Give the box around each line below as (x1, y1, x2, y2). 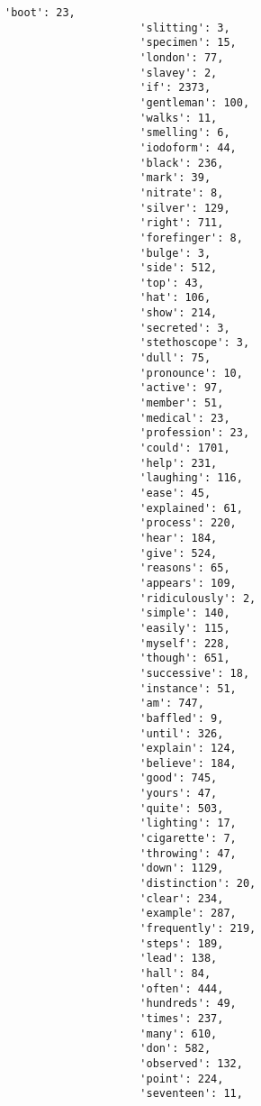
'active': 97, (139, 381, 224, 395)
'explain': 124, (139, 742, 237, 755)
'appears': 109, (139, 576, 237, 590)
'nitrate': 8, (139, 186, 224, 199)
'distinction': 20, (139, 877, 256, 891)
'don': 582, (139, 1042, 211, 1056)
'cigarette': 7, (139, 832, 237, 845)
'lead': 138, (139, 952, 218, 965)
